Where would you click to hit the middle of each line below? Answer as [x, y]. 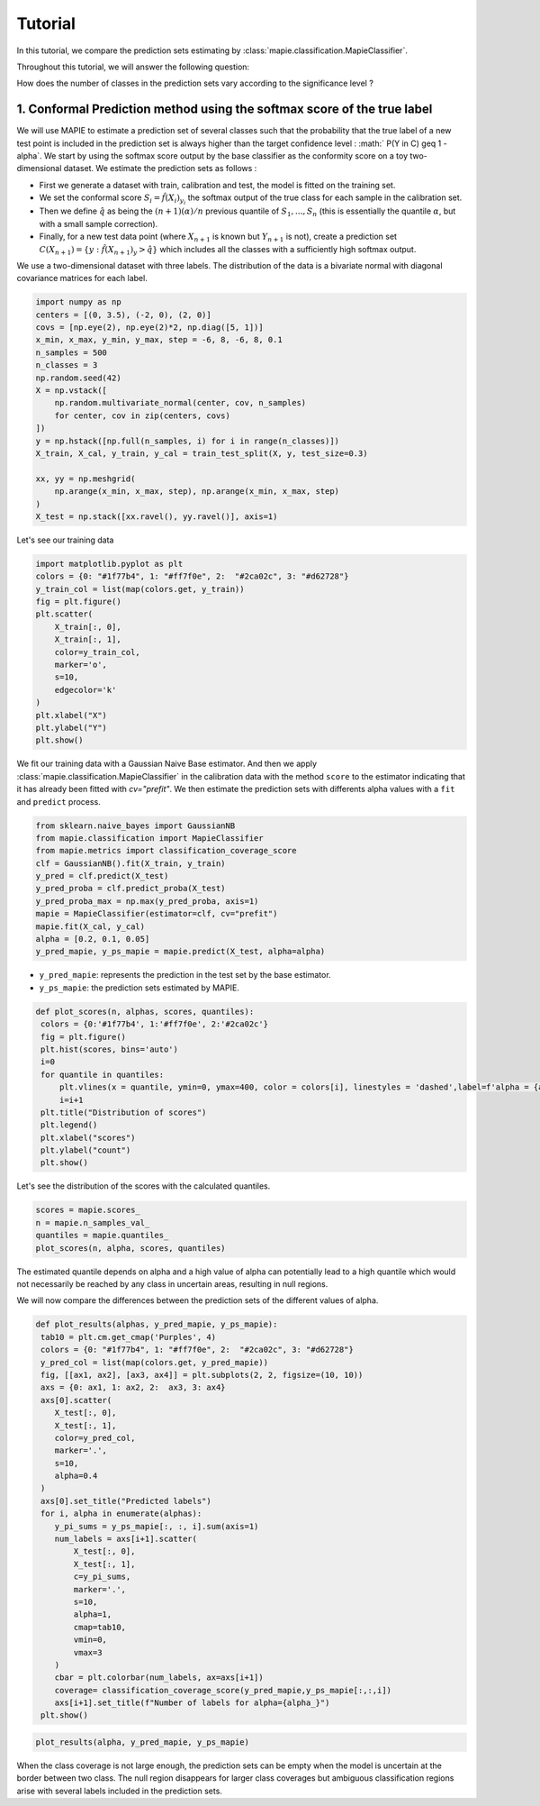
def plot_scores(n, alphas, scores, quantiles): [145, 1011]
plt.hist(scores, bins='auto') [110, 1049]
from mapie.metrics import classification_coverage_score [166, 851]
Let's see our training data [65, 540]
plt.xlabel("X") [72, 715]
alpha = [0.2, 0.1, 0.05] [93, 939]
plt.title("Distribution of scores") [124, 1112]
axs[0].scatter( [76, 1400]
